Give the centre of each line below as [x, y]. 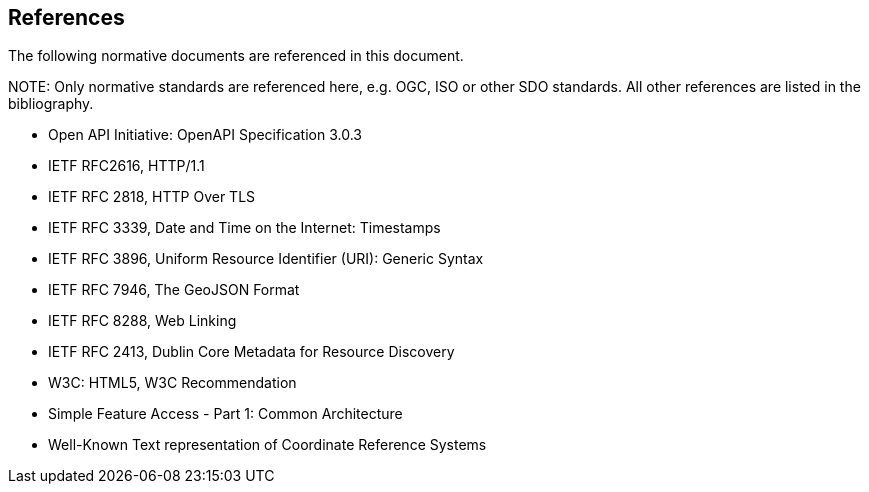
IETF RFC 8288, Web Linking [142, 321]
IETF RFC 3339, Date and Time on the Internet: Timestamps [244, 228]
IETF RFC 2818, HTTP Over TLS [152, 197]
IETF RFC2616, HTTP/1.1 [126, 166]
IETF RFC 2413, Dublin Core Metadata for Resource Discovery [251, 352]
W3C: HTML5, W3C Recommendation [172, 383]
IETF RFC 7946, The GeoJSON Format [174, 290]
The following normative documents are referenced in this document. [236, 56]
